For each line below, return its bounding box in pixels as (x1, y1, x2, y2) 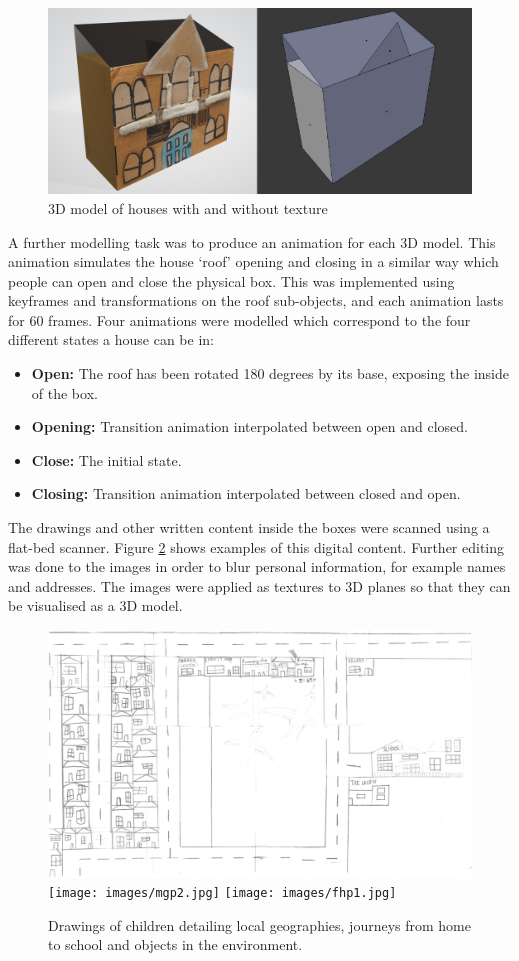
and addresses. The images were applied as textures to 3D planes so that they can (8, 575, 511, 596)
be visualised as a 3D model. (8, 595, 183, 616)
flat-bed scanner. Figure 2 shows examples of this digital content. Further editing (8, 536, 505, 557)
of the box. (31, 382, 98, 403)
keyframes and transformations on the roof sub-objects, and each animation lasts (8, 290, 504, 311)
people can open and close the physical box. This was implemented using (8, 270, 455, 291)
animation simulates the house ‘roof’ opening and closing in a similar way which (8, 251, 499, 272)
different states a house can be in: (8, 329, 214, 350)
